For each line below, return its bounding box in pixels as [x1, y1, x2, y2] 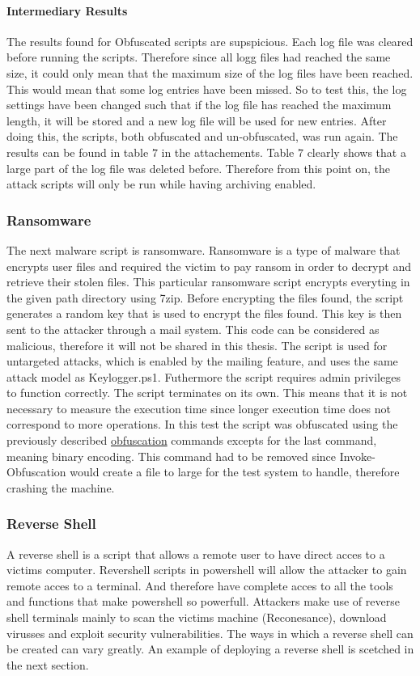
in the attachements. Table [161, 143, 295, 160]
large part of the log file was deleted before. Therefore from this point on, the [6, 159, 391, 176]
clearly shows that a [307, 143, 406, 160]
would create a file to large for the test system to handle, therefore [70, 463, 400, 480]
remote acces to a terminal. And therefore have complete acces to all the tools [6, 577, 393, 594]
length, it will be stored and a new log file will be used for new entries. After [6, 112, 387, 129]
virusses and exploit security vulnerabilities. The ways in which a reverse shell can [6, 624, 414, 641]
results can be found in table [6, 143, 149, 160]
